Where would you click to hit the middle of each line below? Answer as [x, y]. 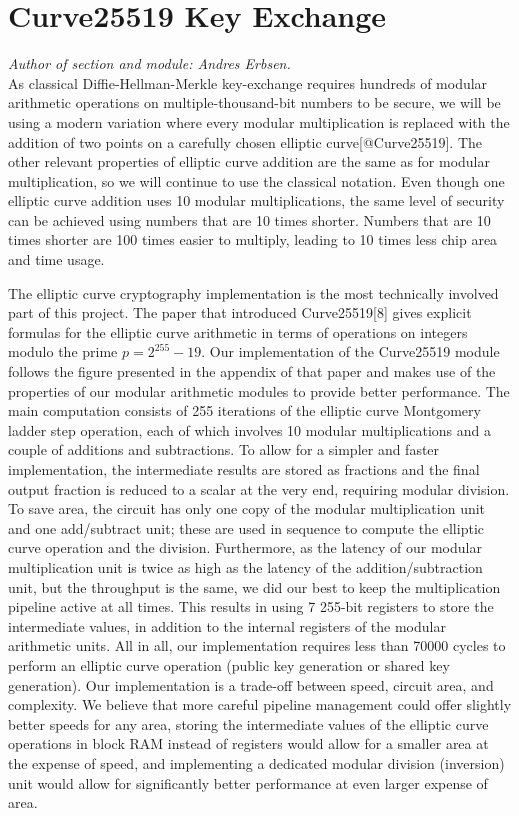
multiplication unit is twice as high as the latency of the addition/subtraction [245, 566]
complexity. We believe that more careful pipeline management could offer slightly [260, 704]
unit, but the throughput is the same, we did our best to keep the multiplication [254, 586]
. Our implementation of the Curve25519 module [350, 351]
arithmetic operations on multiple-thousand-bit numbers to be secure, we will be [254, 102]
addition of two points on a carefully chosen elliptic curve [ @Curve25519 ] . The [245, 141]
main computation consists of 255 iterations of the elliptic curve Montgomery [244, 410]
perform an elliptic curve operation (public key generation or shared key [229, 664]
